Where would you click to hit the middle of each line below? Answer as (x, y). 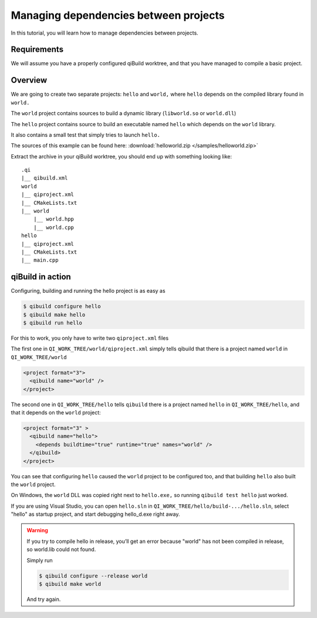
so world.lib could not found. (61, 549)
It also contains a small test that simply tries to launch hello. (86, 134)
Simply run (40, 560)
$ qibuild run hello (53, 323)
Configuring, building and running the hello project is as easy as (88, 291)
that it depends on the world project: (56, 412)
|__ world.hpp (54, 219)
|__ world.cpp (54, 227)
